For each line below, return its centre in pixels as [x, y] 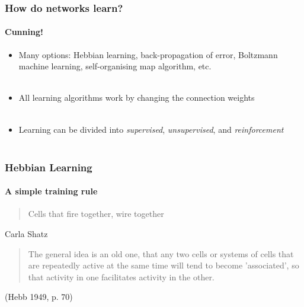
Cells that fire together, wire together [96, 214]
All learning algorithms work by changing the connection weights [137, 97]
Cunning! [24, 32]
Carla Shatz [26, 234]
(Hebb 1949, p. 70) [39, 297]
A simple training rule [51, 191]
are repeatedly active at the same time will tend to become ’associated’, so [164, 265]
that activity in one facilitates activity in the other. [121, 276]
